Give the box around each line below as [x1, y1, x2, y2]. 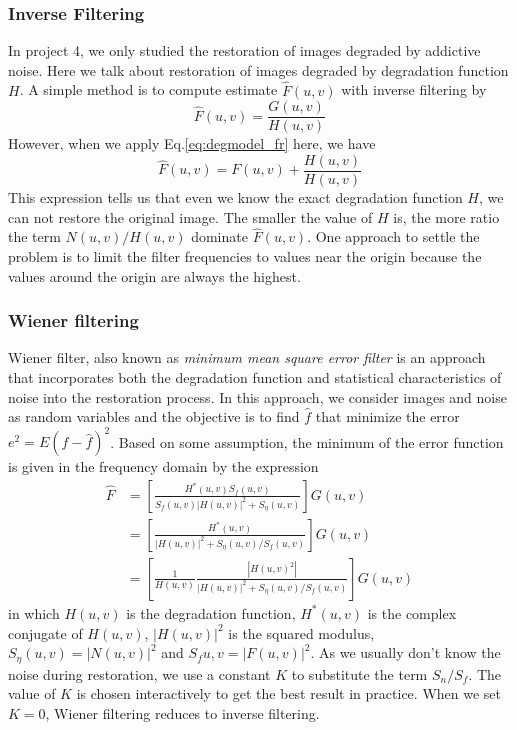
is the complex [367, 602, 457, 623]
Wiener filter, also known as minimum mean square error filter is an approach [8, 347, 486, 368]
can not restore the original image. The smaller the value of [8, 206, 373, 227]
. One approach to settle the [307, 226, 480, 247]
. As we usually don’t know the [310, 642, 501, 663]
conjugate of [8, 622, 83, 643]
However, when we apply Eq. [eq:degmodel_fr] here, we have [8, 133, 376, 154]
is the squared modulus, [228, 622, 375, 643]
